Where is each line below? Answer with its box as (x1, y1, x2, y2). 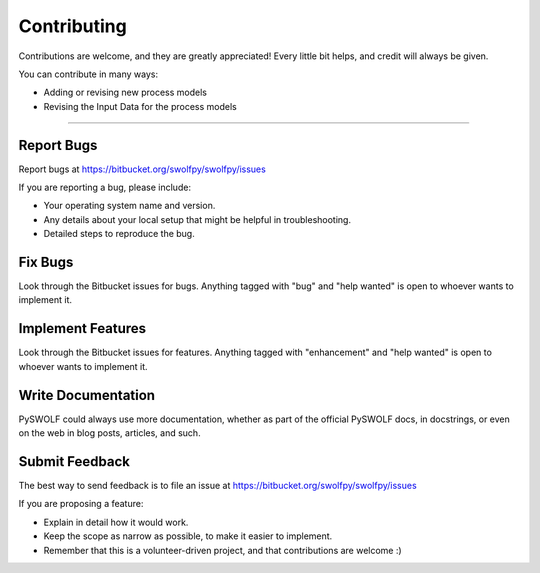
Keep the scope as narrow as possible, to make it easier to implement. (43, 530, 333, 542)
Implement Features (18, 320, 147, 337)
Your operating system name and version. (43, 200, 216, 212)
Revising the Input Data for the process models (43, 100, 237, 112)
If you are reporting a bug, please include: (18, 181, 192, 194)
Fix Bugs (18, 254, 74, 270)
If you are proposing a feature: (18, 498, 144, 510)
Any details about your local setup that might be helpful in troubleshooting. (43, 213, 352, 225)
